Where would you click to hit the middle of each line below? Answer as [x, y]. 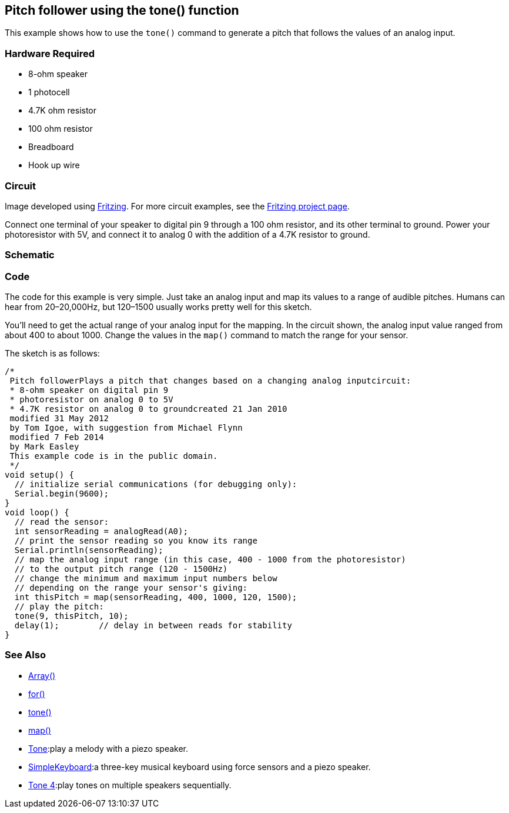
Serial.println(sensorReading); [89, 550]
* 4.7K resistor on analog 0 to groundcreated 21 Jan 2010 [148, 409]
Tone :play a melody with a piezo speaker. [108, 748]
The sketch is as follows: [52, 354]
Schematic [30, 255]
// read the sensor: [62, 522]
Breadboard [51, 147]
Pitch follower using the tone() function [122, 10]
